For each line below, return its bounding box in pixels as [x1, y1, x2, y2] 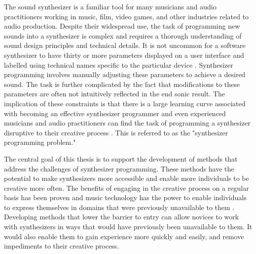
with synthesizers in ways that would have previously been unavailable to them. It [4, 221, 253, 232]
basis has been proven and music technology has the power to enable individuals [4, 192, 247, 203]
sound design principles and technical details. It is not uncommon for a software [4, 40, 246, 50]
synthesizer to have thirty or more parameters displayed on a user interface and [4, 49, 244, 60]
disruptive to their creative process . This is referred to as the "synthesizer [4, 127, 228, 137]
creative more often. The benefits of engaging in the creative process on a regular [4, 182, 249, 193]
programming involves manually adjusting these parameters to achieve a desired [4, 69, 246, 80]
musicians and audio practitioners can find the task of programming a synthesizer [4, 118, 251, 128]
